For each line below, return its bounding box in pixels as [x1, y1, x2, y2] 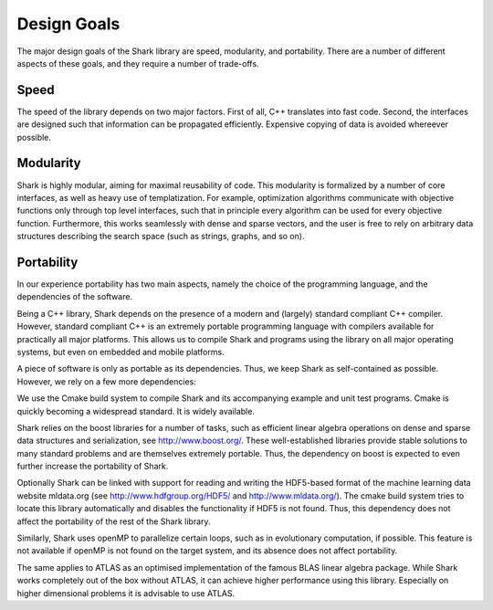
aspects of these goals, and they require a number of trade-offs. [16, 58, 259, 68]
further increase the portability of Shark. [16, 461, 169, 472]
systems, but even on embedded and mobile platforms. [16, 346, 225, 357]
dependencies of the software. [16, 291, 132, 302]
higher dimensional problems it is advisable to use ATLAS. [16, 587, 236, 598]
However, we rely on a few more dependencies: [16, 375, 196, 387]
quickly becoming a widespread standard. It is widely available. [16, 405, 256, 416]
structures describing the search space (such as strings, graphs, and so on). [16, 231, 305, 242]
